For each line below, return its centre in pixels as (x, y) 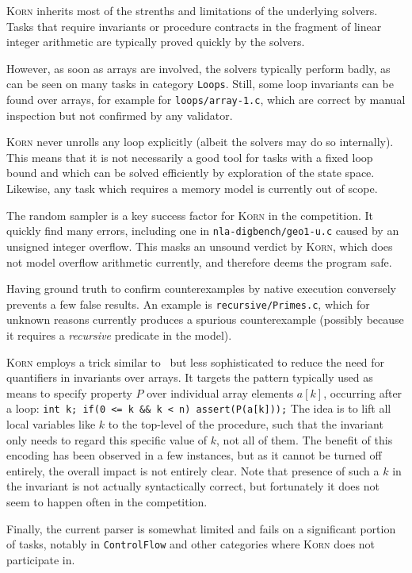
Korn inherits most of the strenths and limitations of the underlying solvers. (192, 10)
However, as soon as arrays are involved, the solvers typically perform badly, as (198, 68)
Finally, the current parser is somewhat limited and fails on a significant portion (201, 528)
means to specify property (69, 392)
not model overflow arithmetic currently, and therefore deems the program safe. (199, 262)
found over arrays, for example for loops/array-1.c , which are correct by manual (206, 100)
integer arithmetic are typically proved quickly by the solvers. (156, 42)
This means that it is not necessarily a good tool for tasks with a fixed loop (190, 157)
